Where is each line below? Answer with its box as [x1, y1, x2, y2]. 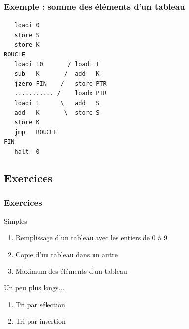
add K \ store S [14, 109, 100, 116]
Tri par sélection [15, 299, 65, 309]
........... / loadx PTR [14, 90, 107, 97]
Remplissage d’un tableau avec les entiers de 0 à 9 [15, 232, 167, 243]
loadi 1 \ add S [14, 99, 100, 107]
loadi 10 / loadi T [14, 60, 100, 68]
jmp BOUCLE [14, 128, 57, 136]
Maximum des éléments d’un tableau [15, 266, 127, 276]
